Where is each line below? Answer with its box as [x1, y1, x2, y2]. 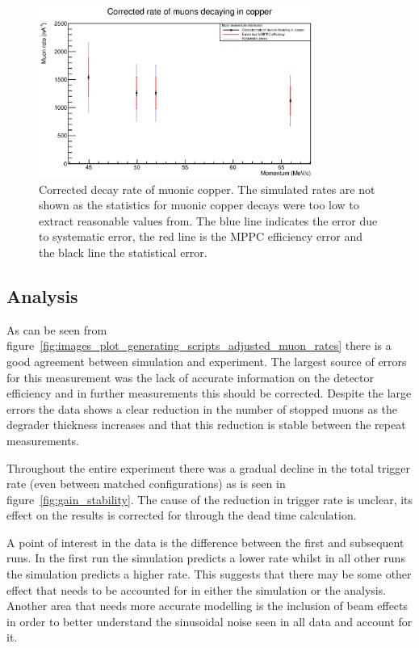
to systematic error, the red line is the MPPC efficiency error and [39, 228, 363, 245]
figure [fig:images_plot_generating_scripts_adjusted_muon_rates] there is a [6, 337, 392, 354]
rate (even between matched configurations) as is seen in [6, 475, 286, 492]
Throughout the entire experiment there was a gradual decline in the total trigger [6, 459, 411, 476]
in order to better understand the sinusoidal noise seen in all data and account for [6, 612, 413, 629]
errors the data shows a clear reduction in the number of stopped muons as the [6, 400, 398, 417]
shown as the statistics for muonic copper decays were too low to [39, 196, 359, 213]
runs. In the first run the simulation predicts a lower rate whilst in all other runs [6, 549, 405, 566]
